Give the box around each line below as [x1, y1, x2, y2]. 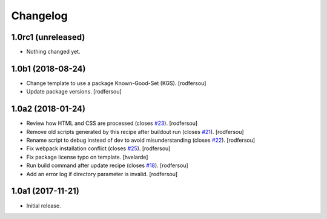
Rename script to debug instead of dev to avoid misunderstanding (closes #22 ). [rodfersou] [26, 136, 256, 144]
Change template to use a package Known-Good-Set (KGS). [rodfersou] [26, 79, 206, 87]
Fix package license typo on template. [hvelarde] [26, 153, 148, 160]
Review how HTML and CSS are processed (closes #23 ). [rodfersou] [26, 119, 198, 127]
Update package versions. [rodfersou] [26, 88, 122, 95]
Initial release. [26, 202, 61, 209]
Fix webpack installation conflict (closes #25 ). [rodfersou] [26, 145, 171, 152]
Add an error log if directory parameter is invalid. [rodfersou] [26, 170, 178, 177]
